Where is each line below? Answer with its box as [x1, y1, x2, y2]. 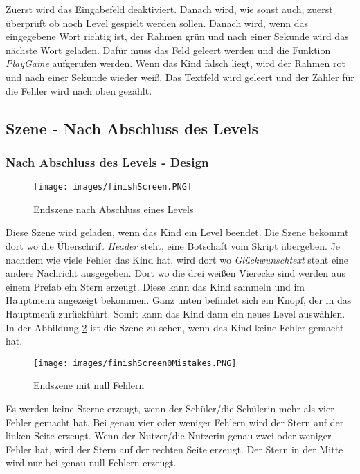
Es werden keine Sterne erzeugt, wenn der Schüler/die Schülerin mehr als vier [6, 401, 334, 415]
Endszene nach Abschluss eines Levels [33, 201, 194, 216]
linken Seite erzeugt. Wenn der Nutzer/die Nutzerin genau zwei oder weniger [6, 428, 332, 443]
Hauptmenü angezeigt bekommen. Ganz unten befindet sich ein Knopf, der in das [6, 293, 352, 307]
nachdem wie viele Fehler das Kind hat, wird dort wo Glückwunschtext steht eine [6, 252, 349, 266]
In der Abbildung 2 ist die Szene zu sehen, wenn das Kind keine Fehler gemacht [6, 320, 344, 334]
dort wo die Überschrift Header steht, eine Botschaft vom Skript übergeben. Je [6, 239, 341, 253]
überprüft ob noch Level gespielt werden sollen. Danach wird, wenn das [6, 15, 309, 30]
